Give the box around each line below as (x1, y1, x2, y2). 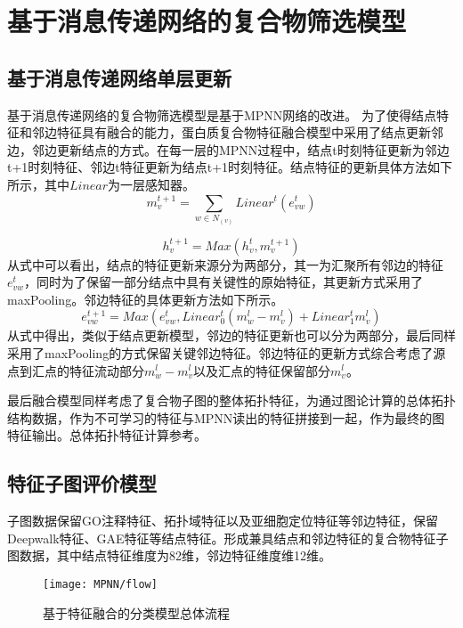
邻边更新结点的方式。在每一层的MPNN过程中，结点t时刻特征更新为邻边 (31, 140, 450, 159)
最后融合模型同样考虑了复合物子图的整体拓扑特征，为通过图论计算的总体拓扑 (7, 391, 456, 410)
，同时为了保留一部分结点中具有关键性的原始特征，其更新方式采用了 (24, 273, 424, 291)
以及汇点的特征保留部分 (193, 361, 331, 379)
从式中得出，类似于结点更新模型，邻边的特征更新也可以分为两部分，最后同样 (7, 326, 456, 345)
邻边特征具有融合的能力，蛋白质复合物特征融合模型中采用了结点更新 (31, 123, 431, 142)
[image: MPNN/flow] (43, 577, 158, 591)
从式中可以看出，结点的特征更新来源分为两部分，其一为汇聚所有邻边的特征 (7, 255, 443, 273)
